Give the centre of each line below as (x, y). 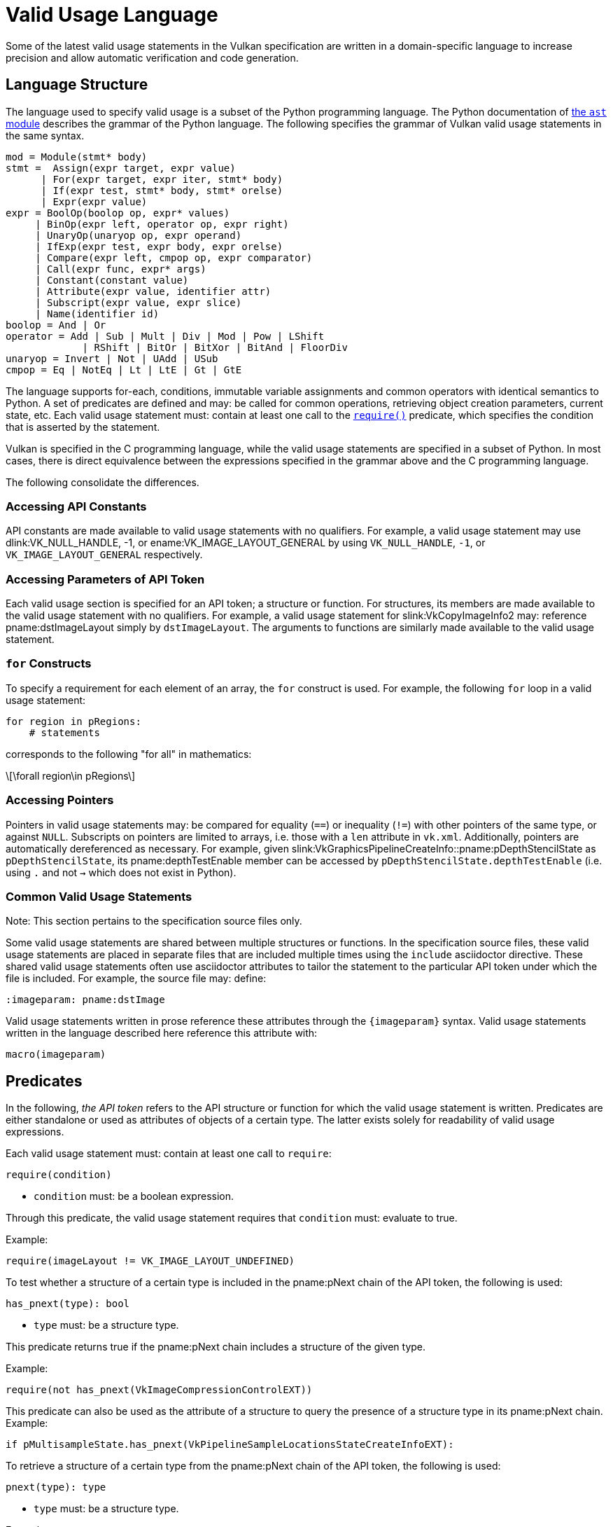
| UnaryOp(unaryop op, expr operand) (139, 235)
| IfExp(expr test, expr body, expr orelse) (159, 246)
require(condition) (59, 1175)
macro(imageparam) (56, 1055)
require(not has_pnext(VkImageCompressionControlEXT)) (159, 1390)
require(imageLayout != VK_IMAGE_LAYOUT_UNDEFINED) (150, 1261)
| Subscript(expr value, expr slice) (139, 302)
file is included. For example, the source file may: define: (136, 979)
